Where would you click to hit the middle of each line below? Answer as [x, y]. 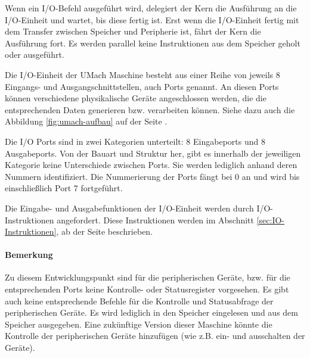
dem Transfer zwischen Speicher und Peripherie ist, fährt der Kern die [133, 31]
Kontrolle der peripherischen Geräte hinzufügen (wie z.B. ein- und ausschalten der [155, 336]
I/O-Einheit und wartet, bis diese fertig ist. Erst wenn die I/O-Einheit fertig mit [152, 19]
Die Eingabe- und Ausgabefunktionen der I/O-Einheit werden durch [129, 208]
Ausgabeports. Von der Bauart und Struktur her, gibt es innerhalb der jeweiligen [153, 153]
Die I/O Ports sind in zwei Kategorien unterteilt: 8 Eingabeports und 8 [135, 141]
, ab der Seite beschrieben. [105, 231]
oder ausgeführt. [35, 55]
